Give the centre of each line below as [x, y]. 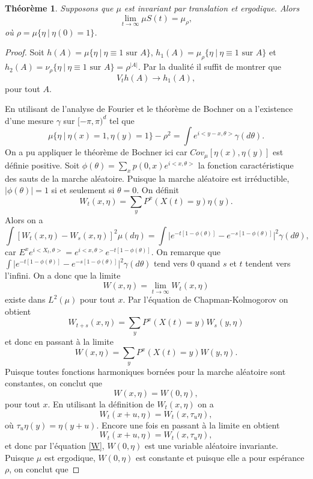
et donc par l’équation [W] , [55, 446]
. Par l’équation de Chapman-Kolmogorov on [205, 299]
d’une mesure [29, 120]
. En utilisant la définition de [101, 404]
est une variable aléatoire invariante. [211, 446]
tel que [122, 120]
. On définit [158, 190]
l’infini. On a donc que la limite [63, 275]
